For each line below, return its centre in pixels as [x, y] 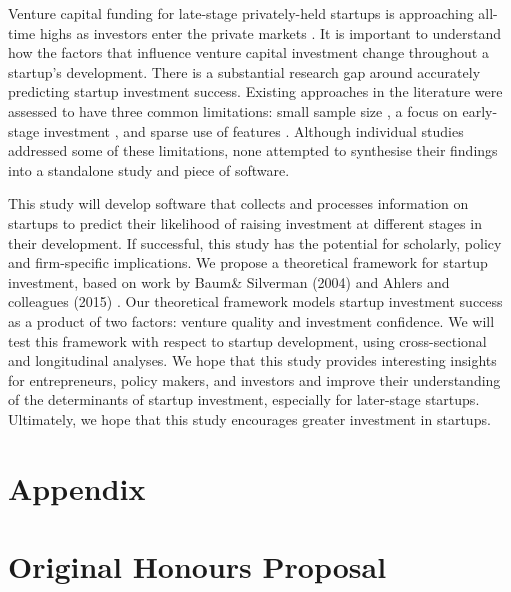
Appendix [77, 487]
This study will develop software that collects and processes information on [238, 203]
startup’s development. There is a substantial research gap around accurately [244, 71]
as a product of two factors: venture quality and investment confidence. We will [251, 320]
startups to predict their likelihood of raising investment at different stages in [245, 222]
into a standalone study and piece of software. [149, 169]
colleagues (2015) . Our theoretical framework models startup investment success [255, 301]
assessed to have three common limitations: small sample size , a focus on [233, 110]
